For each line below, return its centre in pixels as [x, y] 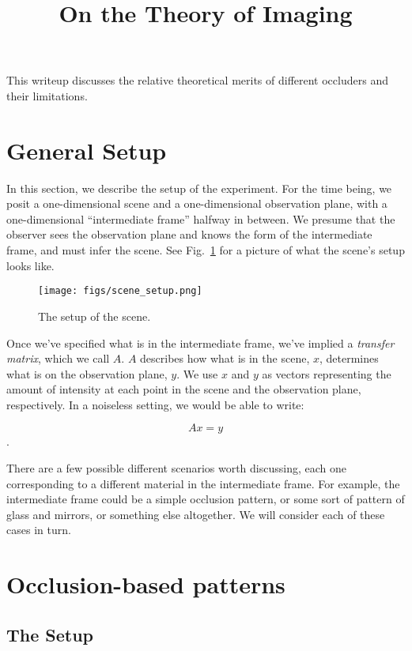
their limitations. [47, 95]
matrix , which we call [58, 358]
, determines [349, 358]
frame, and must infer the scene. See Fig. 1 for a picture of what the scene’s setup [206, 250]
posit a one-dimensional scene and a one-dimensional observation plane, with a [197, 203]
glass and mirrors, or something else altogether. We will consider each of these [196, 514]
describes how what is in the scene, [225, 358]
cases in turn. [39, 530]
